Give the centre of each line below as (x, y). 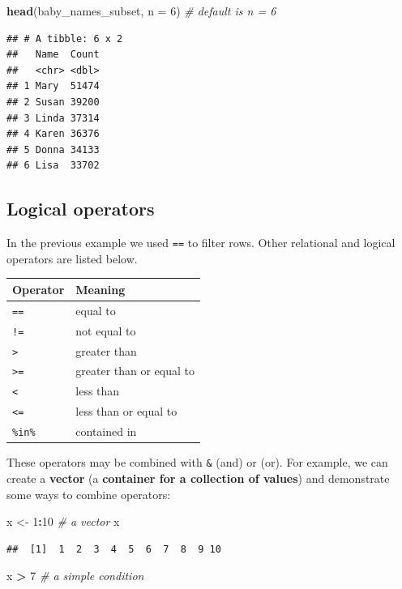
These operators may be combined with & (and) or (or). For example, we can (197, 462)
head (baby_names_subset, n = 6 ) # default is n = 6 (141, 11)
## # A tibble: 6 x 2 (65, 38)
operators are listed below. (72, 258)
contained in (106, 431)
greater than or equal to (135, 371)
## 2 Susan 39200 (53, 102)
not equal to (106, 330)
